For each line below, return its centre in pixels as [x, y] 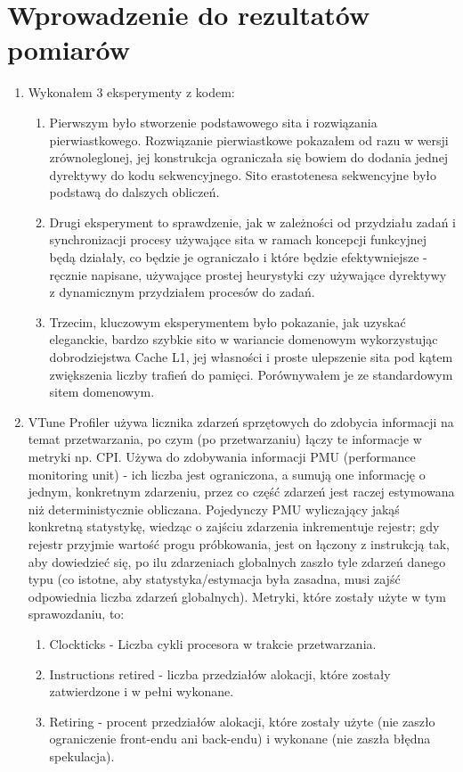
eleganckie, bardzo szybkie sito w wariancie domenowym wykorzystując [244, 339]
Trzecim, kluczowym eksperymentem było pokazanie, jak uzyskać [227, 321]
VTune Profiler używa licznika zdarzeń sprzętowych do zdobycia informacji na [241, 421]
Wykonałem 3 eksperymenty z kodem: [131, 92]
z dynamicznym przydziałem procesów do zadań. [182, 292]
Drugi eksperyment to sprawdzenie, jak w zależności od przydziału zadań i [252, 222]
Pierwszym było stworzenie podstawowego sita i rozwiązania [213, 122]
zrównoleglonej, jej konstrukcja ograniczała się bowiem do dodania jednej [249, 157]
